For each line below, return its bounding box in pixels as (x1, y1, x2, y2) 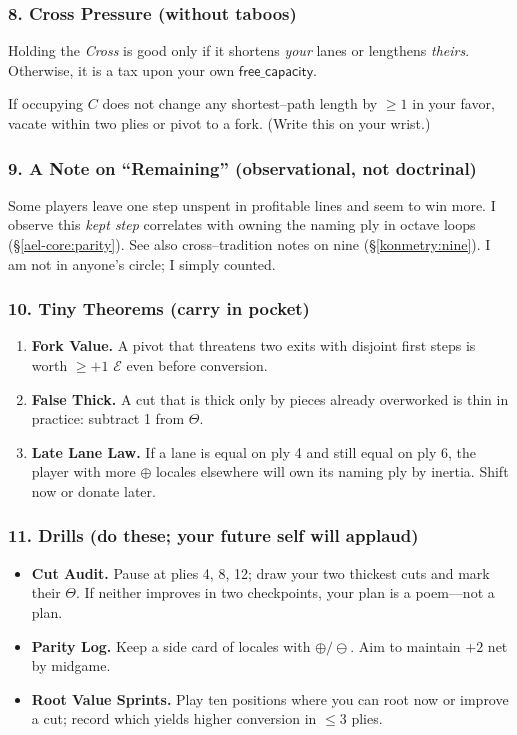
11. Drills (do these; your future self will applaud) (8, 523, 419, 548)
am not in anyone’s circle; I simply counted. (8, 253, 276, 274)
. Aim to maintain (350, 635, 461, 656)
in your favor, (412, 93, 495, 114)
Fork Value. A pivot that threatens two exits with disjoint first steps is (31, 335, 476, 356)
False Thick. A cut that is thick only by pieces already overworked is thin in (31, 388, 509, 409)
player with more (31, 461, 136, 482)
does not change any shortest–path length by (102, 93, 378, 114)
